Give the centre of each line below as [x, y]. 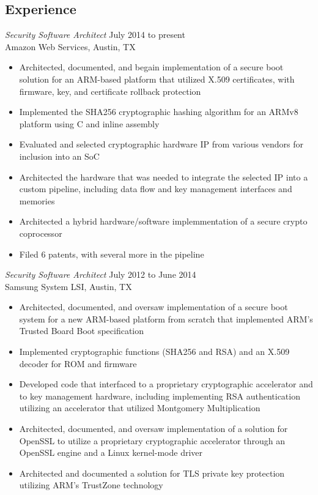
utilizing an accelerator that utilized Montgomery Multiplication [140, 408]
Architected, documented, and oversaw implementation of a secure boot [153, 307]
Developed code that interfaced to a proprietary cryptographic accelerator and [166, 384]
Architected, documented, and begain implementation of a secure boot [151, 67]
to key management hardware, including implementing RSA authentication [160, 396]
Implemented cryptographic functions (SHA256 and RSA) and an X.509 [154, 352]
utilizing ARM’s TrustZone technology [91, 485]
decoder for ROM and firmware [78, 363]
